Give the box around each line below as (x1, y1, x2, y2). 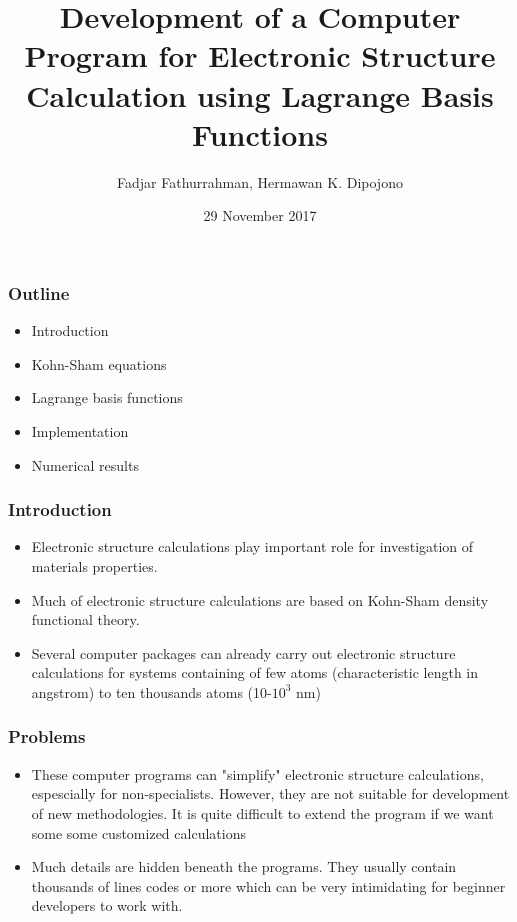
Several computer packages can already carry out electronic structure (31, 642, 456, 663)
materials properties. (31, 555, 158, 576)
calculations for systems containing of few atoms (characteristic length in (31, 662, 479, 683)
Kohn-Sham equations (31, 353, 167, 374)
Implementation (31, 420, 129, 441)
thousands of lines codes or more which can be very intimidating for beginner (31, 875, 506, 896)
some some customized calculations (31, 822, 246, 843)
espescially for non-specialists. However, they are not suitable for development (31, 783, 510, 804)
